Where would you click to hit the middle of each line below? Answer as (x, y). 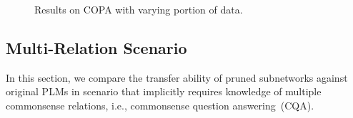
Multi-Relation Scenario (96, 47)
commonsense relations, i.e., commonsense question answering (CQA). (160, 105)
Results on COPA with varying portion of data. (139, 9)
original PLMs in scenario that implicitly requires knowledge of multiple (164, 91)
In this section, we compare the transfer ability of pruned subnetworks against (177, 77)
